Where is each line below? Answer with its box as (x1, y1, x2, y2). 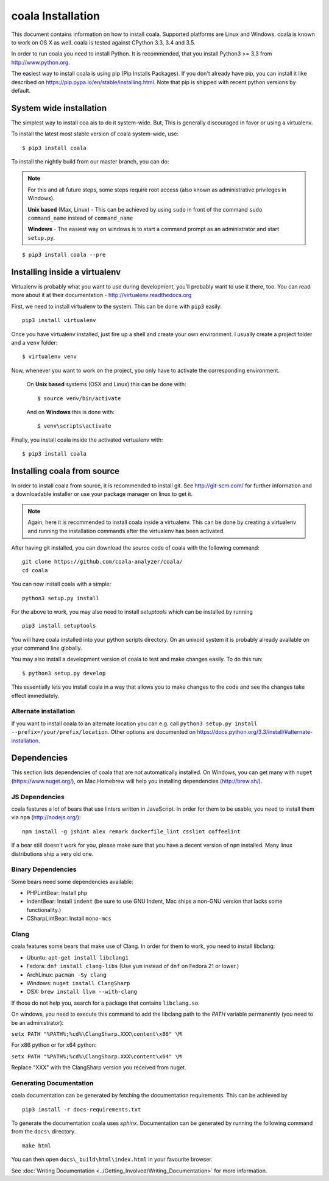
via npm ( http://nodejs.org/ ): (11, 814, 81, 821)
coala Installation (11, 9, 101, 23)
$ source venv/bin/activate (37, 395, 121, 402)
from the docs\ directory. (11, 1128, 76, 1135)
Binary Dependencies (11, 865, 77, 874)
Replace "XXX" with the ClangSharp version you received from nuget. (11, 1064, 186, 1071)
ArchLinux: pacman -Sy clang (26, 971, 107, 978)
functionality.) (26, 906, 62, 913)
